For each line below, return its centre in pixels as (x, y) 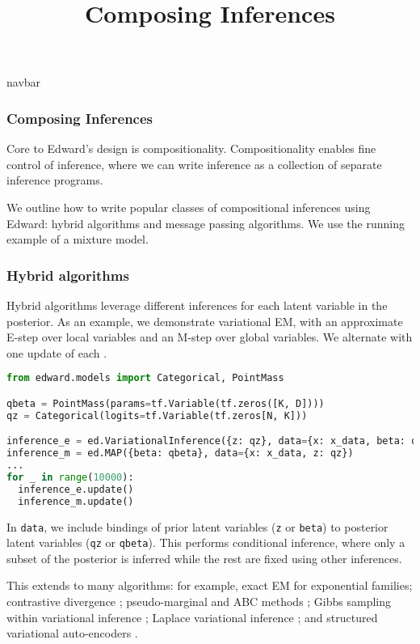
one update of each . (57, 352)
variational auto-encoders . (72, 633)
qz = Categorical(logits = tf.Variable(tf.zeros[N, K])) (157, 415)
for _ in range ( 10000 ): (70, 477)
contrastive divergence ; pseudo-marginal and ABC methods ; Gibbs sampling (199, 602)
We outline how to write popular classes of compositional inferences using (189, 207)
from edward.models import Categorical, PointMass (145, 378)
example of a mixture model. (78, 239)
